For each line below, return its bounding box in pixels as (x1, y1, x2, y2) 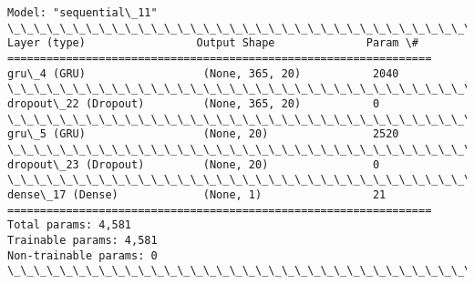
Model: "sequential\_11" (7, 6, 158, 19)
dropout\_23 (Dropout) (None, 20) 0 (7, 157, 380, 171)
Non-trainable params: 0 (7, 248, 158, 262)
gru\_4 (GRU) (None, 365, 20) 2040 (7, 66, 399, 80)
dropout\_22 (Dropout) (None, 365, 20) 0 (7, 96, 380, 110)
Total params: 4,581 (7, 218, 132, 232)
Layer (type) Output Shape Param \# (7, 36, 419, 50)
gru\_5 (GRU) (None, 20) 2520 (7, 127, 399, 141)
